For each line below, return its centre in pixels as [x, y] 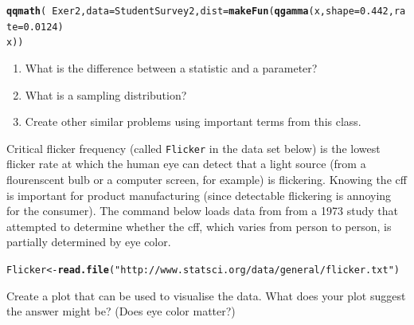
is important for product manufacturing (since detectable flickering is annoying [199, 195]
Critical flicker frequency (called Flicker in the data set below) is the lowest [193, 148]
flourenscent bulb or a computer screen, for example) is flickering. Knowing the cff [207, 179]
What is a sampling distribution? [106, 94]
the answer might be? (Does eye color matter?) [121, 311]
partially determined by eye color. [89, 242]
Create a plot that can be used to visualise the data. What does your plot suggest [206, 295]
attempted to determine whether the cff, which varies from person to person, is [199, 226]
